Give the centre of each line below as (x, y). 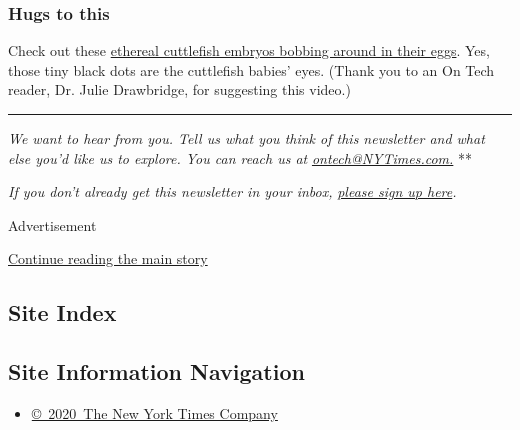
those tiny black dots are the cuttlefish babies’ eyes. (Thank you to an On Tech (251, 69)
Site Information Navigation (156, 371)
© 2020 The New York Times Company (154, 412)
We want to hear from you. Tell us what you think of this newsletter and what (246, 138)
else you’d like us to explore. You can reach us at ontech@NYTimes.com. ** (240, 157)
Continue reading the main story (108, 258)
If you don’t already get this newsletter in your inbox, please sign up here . (232, 191)
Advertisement (52, 224)
